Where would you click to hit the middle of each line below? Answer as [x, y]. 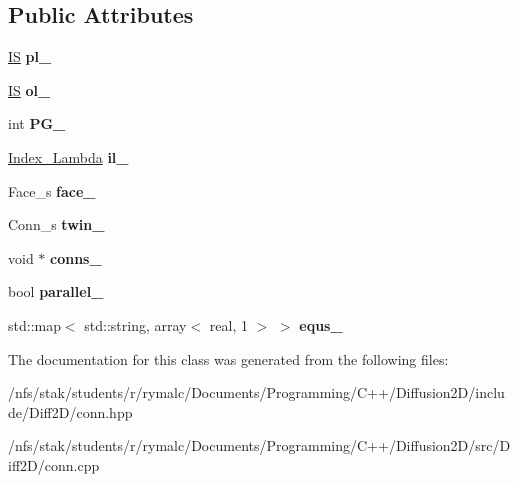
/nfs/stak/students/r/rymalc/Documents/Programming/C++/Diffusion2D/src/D [259, 445]
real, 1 [228, 324]
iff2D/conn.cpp [54, 464]
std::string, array [135, 324]
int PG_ [37, 123]
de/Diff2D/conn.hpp [70, 411]
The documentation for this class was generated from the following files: [228, 358]
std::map [34, 324]
